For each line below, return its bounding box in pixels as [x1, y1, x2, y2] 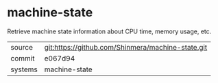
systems [10, 65, 38, 74]
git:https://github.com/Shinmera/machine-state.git [44, 42, 208, 52]
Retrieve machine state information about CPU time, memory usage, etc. [7, 27, 212, 35]
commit [10, 53, 35, 63]
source [10, 42, 33, 52]
